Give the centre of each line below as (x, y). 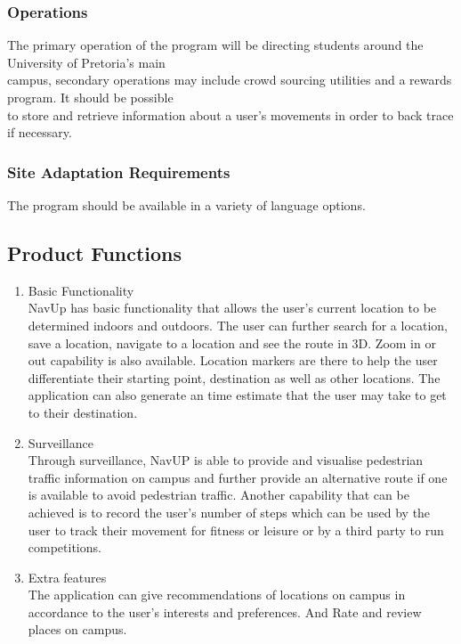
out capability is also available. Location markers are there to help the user (233, 360)
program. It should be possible (90, 97)
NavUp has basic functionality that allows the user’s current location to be (232, 308)
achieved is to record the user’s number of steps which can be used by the (229, 512)
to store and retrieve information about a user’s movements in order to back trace (230, 114)
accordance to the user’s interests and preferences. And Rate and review (225, 611)
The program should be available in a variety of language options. (186, 205)
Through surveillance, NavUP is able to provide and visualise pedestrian (226, 460)
